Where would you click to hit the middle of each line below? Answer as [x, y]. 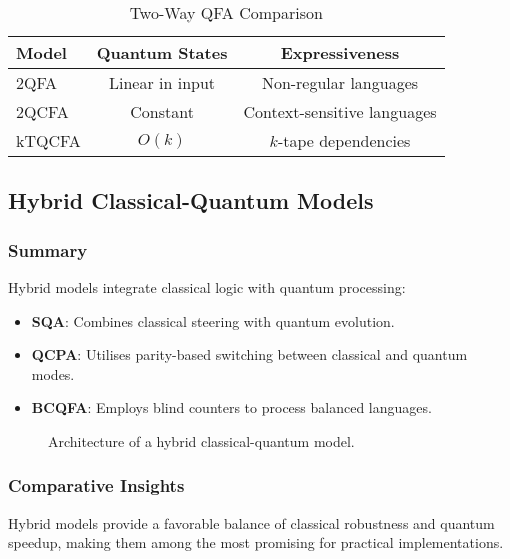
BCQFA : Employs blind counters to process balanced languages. [231, 407]
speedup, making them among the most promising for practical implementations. [256, 542]
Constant [162, 111]
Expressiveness [340, 52]
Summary [48, 249]
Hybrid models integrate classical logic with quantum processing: [207, 287]
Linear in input [162, 82]
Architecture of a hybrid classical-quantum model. [201, 440]
